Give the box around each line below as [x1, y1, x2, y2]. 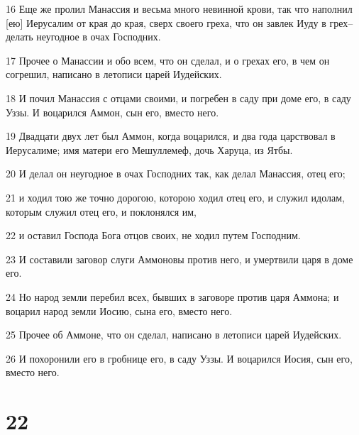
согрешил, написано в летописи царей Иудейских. [6, 67, 222, 82]
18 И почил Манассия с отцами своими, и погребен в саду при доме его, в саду [6, 90, 351, 105]
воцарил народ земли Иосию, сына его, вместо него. [6, 303, 233, 318]
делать [6, 29, 33, 44]
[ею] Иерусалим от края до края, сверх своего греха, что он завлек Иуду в [6, 15, 326, 30]
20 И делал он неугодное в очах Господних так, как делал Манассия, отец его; [6, 166, 346, 181]
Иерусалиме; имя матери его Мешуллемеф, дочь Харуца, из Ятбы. [6, 142, 293, 157]
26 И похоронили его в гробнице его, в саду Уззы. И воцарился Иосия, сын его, [6, 351, 353, 365]
